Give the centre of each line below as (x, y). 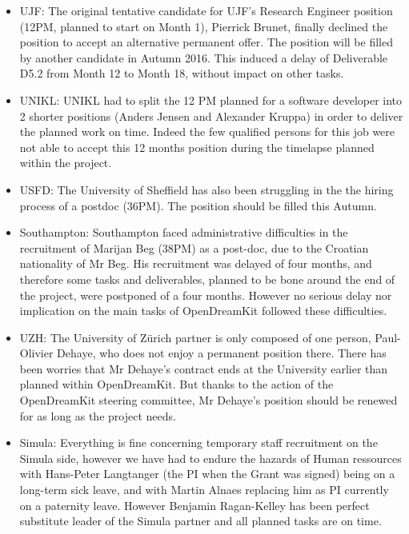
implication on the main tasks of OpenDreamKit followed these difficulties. (203, 311)
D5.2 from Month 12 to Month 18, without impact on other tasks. (182, 73)
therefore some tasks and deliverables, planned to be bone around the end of (207, 279)
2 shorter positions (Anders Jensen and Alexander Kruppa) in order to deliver (211, 116)
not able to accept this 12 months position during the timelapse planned (197, 147)
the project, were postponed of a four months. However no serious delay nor (206, 295)
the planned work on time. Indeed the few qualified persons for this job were (207, 132)
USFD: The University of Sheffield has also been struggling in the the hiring (207, 189)
